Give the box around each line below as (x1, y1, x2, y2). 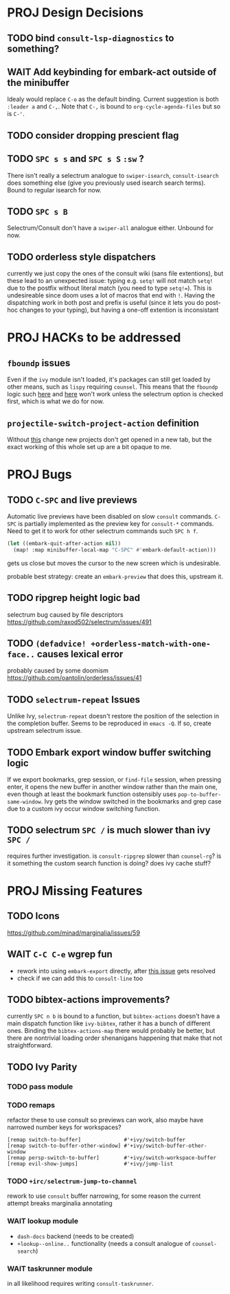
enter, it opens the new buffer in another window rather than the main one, (7, 783, 218, 791)
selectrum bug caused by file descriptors (7, 610, 124, 619)
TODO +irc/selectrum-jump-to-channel (7, 1177, 137, 1185)
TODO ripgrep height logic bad (7, 592, 141, 604)
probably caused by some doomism (7, 666, 108, 674)
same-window (7, 799, 41, 806)
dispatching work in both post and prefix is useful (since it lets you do (7, 299, 205, 307)
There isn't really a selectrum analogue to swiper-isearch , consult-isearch (7, 171, 219, 179)
